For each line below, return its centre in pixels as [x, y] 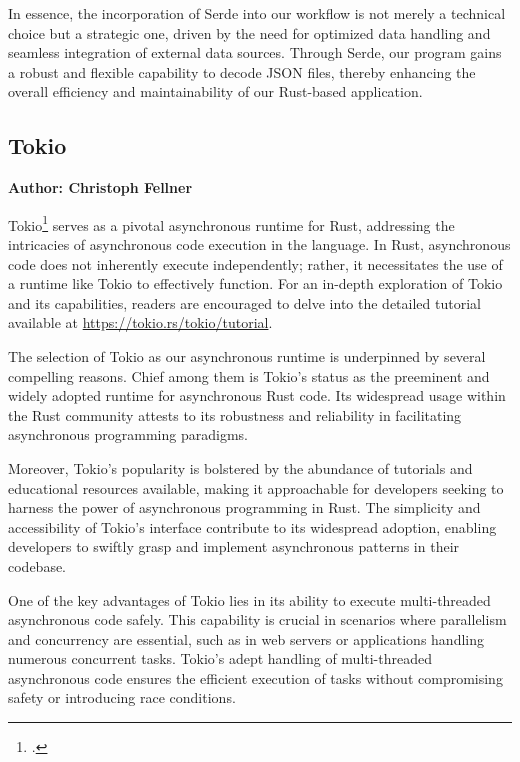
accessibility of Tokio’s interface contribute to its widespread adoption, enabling [252, 526]
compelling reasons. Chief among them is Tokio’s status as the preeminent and [249, 375]
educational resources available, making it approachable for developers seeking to [256, 487]
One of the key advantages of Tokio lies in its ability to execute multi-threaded [249, 599]
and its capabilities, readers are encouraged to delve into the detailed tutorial [244, 302]
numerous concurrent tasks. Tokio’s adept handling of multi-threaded [220, 658]
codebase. [37, 565]
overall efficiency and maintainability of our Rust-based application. [215, 91]
